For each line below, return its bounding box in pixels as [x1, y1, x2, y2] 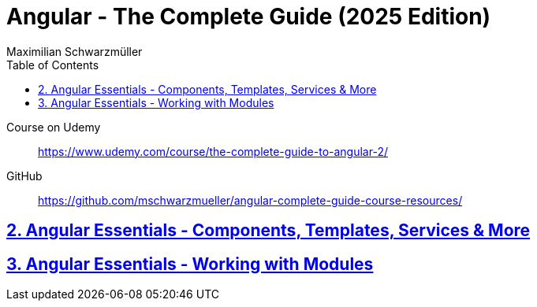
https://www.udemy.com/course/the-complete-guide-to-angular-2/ [38, 144, 389, 158]
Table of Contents [6, 57, 99, 72]
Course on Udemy [6, 120, 101, 134]
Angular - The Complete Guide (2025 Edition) [6, 3, 491, 30]
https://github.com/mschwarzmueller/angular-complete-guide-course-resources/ [38, 193, 463, 207]
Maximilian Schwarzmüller [6, 44, 143, 58]
